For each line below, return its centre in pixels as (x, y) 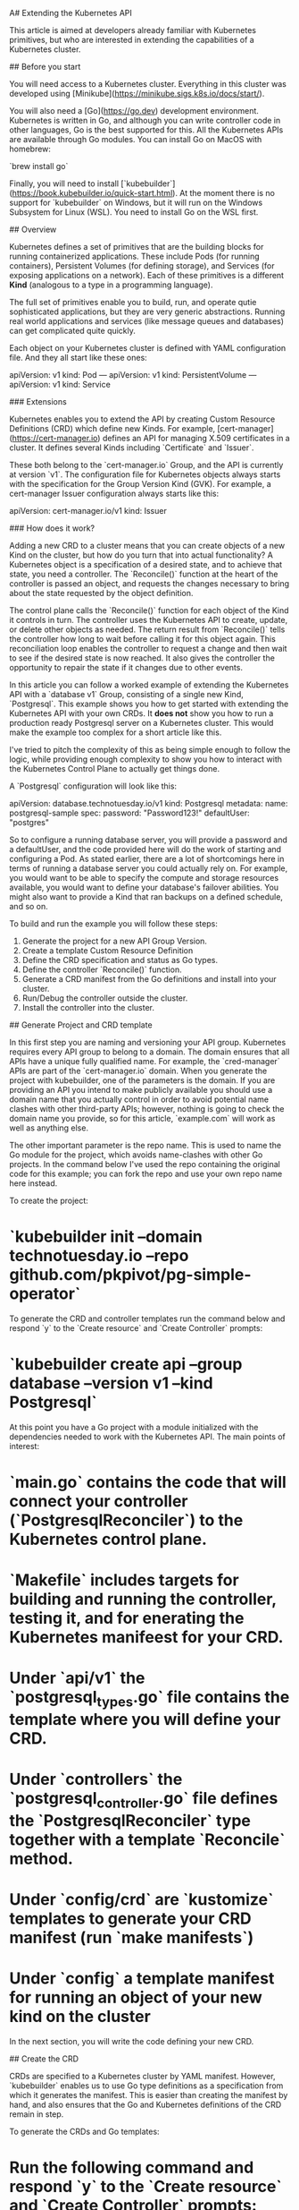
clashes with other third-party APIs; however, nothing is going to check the (147, 1109)
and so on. (29, 906)
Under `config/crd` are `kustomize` (141, 1899)
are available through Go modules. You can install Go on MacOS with (136, 139)
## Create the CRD (44, 2059)
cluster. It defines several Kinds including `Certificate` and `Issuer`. (132, 448)
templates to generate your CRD (130, 1918)
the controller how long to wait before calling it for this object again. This (143, 639)
